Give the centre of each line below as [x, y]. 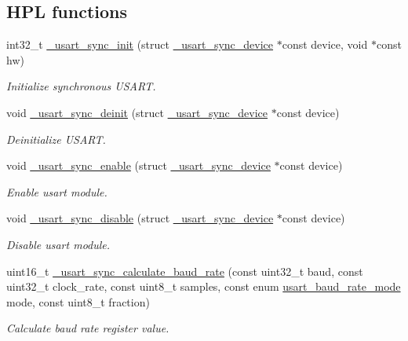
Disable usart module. [58, 244]
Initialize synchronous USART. [81, 86]
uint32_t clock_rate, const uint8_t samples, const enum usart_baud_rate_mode [204, 286]
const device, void [325, 44]
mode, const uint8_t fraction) [78, 301]
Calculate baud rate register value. [88, 328]
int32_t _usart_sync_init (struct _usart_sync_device [140, 44]
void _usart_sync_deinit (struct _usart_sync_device [137, 112]
